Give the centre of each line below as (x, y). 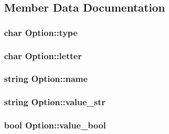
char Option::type (41, 32)
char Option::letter (43, 55)
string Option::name (46, 79)
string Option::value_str (55, 102)
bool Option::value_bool (55, 125)
